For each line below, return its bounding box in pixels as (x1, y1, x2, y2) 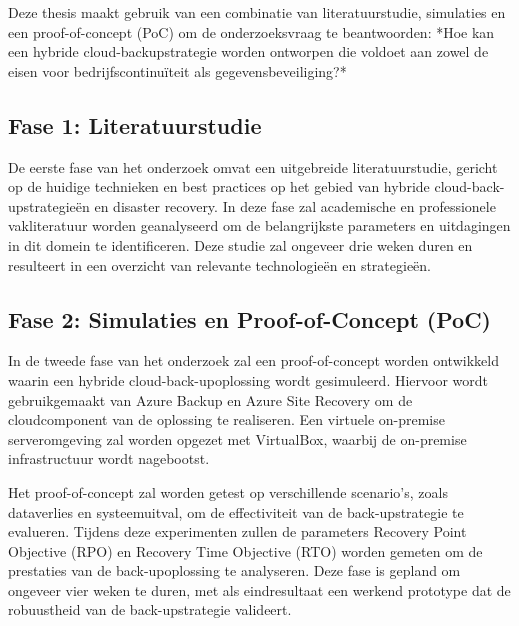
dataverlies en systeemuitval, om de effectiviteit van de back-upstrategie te (8, 501, 464, 522)
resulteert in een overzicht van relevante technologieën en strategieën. (8, 254, 432, 275)
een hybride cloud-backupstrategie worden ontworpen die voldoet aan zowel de (8, 41, 489, 62)
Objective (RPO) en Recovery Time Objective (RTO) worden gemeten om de (8, 540, 483, 561)
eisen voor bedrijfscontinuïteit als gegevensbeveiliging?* (8, 60, 347, 81)
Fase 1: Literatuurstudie (8, 109, 262, 140)
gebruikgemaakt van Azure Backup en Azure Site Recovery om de (8, 389, 413, 410)
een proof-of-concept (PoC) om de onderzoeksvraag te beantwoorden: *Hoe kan (8, 21, 495, 42)
